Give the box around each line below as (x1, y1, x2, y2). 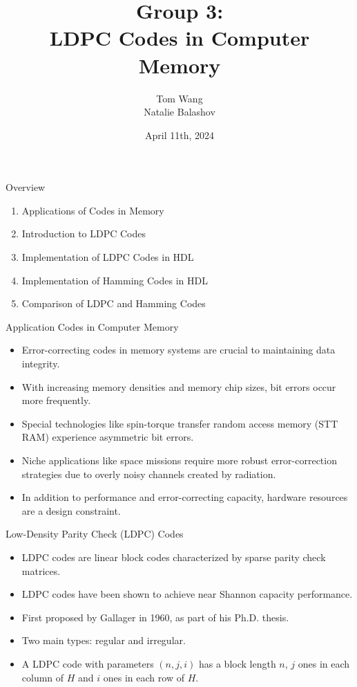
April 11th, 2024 (144, 127, 214, 142)
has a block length (198, 656, 276, 670)
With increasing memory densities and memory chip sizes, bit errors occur (21, 379, 336, 394)
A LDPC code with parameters (21, 656, 154, 670)
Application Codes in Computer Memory (6, 319, 179, 333)
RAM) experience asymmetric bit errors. (21, 430, 194, 444)
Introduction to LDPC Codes (21, 226, 146, 241)
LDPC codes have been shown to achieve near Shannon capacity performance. (21, 587, 353, 601)
